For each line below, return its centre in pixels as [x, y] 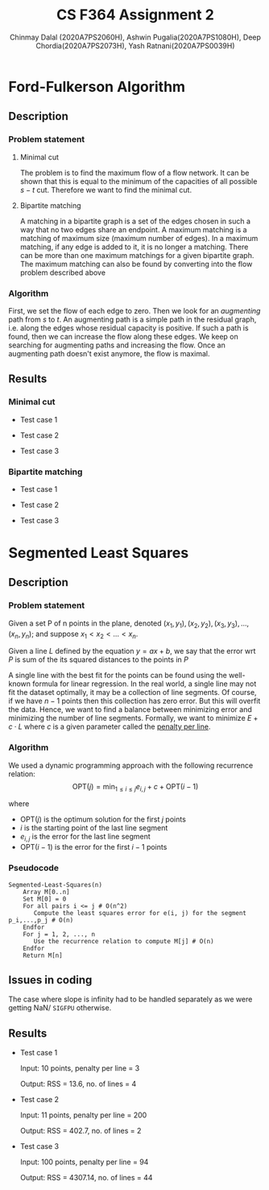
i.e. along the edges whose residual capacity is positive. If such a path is [128, 327]
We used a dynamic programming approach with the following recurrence [131, 765]
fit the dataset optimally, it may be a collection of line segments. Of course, [132, 693]
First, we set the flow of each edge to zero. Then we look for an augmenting [134, 310]
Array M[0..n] [46, 892]
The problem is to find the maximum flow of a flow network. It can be [134, 173]
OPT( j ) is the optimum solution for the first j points [103, 819]
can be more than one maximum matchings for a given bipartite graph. [137, 255]
